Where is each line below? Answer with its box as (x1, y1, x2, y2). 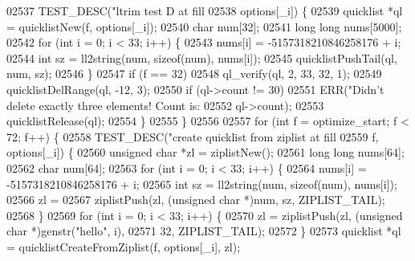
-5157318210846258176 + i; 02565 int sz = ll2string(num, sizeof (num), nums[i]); (6, 175, 397, 192)
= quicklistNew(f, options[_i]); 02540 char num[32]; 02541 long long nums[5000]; (6, 18, 402, 35)
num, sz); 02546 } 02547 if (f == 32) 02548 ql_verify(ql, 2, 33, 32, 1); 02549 (6, 65, 382, 82)
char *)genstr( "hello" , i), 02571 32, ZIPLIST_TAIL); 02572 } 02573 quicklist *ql (6, 222, 401, 239)
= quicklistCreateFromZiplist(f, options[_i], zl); (6, 238, 241, 255)
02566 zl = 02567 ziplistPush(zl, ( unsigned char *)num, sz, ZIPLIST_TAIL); (6, 191, 385, 208)
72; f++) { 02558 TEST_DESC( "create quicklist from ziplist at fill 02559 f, (6, 128, 379, 145)
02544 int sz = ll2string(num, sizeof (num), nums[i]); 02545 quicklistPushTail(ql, (6, 49, 397, 66)
